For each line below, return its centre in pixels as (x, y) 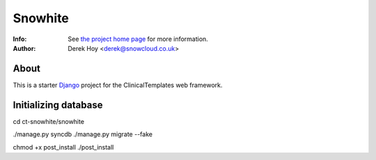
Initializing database (58, 105)
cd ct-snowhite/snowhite (49, 121)
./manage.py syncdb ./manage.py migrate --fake (83, 134)
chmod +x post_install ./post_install (63, 147)
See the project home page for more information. (138, 39)
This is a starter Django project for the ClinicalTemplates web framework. (118, 85)
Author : (24, 48)
